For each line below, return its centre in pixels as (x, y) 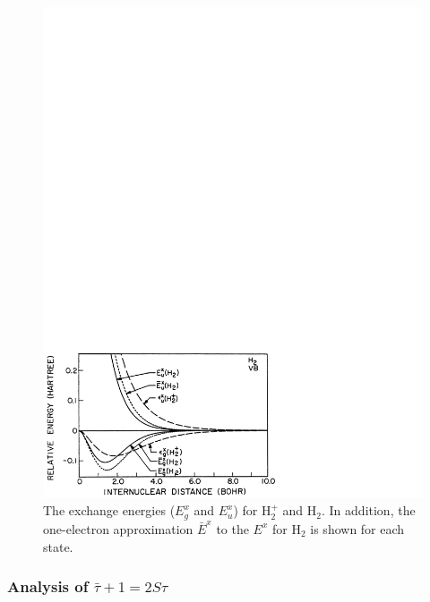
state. (58, 546)
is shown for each (357, 528)
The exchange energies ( (109, 510)
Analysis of (48, 586)
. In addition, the (369, 510)
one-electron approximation (118, 528)
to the (232, 528)
